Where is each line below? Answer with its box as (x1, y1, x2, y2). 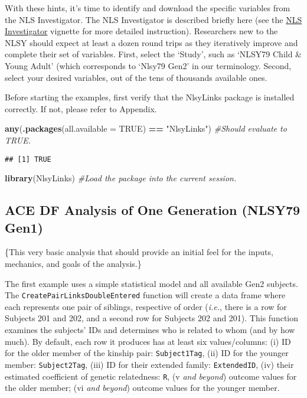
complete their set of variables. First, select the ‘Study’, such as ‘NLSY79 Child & (5, 48, 302, 60)
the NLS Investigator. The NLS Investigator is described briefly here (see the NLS (5, 13, 302, 25)
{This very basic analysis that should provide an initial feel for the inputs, (5, 246, 273, 258)
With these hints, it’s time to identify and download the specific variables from (5, 2, 290, 14)
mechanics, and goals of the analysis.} (5, 257, 142, 269)
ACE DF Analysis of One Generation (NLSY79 (5, 201, 301, 219)
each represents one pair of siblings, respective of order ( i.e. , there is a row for (5, 300, 287, 312)
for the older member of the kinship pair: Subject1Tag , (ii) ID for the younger (5, 347, 289, 359)
